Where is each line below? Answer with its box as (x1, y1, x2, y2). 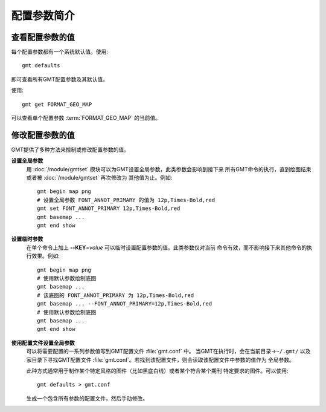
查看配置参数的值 (11, 32, 75, 42)
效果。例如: (31, 252, 60, 260)
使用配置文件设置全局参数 (11, 339, 75, 346)
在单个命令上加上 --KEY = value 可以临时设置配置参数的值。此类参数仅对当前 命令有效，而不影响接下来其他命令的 (26, 244, 307, 251)
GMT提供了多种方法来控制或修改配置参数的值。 (11, 146, 130, 153)
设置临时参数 (11, 235, 43, 243)
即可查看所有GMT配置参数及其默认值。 (11, 76, 109, 83)
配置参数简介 (11, 9, 75, 22)
